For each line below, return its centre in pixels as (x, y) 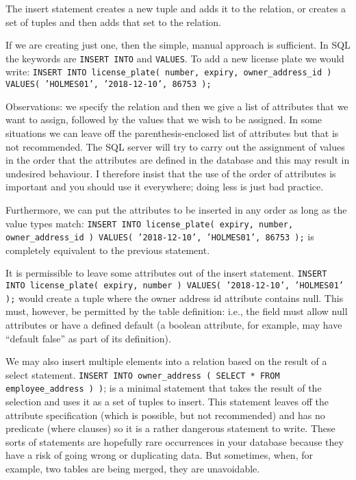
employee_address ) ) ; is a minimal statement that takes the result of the (164, 388)
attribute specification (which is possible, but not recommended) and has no (165, 415)
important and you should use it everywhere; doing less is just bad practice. (165, 187)
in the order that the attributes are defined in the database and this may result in (178, 160)
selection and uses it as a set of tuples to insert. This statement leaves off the (167, 402)
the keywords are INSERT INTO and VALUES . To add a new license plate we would (175, 58)
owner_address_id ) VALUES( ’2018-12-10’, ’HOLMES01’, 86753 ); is (160, 237)
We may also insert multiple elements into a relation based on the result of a (166, 361)
